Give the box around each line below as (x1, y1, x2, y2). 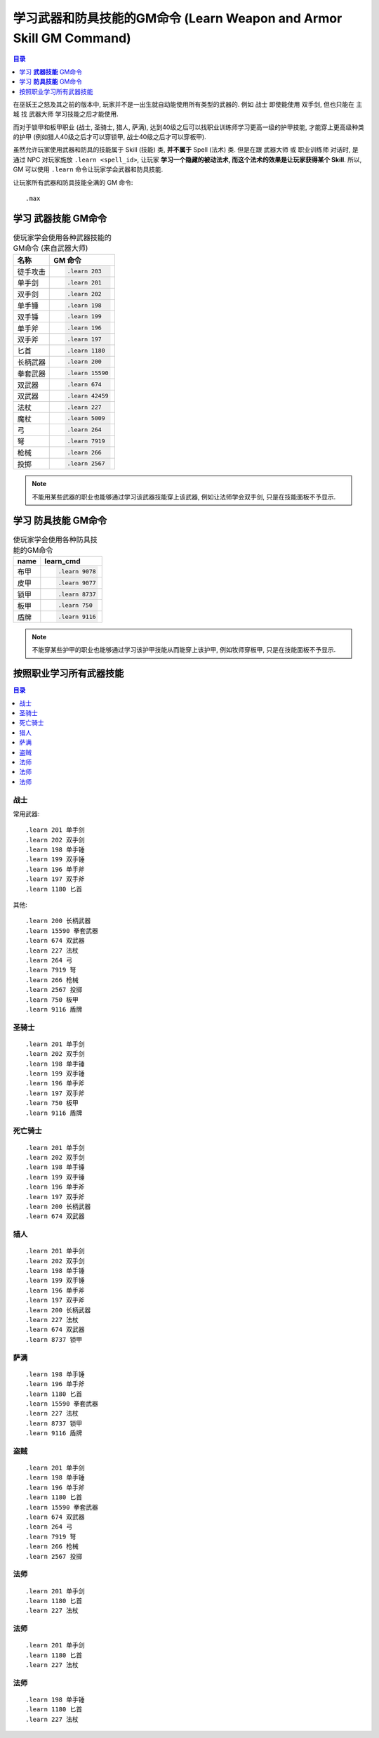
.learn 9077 (58, 579, 96, 587)
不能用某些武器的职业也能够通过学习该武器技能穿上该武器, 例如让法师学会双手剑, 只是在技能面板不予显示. (32, 492, 336, 501)
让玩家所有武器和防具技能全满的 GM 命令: (13, 178, 133, 186)
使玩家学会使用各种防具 (13, 535, 91, 544)
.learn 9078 (58, 568, 96, 575)
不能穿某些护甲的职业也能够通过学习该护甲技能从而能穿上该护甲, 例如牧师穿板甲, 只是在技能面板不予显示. (32, 646, 336, 654)
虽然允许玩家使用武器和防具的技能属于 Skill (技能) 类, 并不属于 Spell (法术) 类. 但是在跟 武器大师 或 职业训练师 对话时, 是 (13, 145, 359, 154)
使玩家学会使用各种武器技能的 (13, 233, 112, 242)
